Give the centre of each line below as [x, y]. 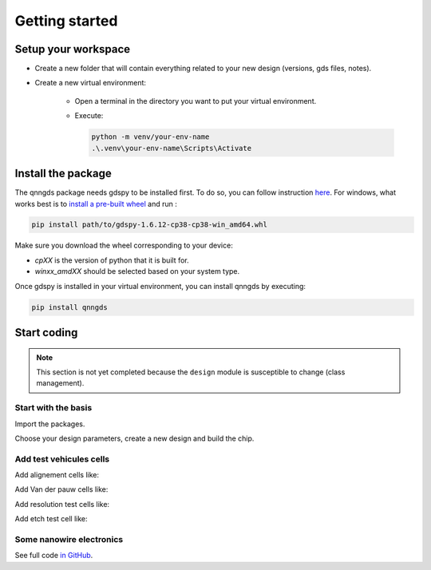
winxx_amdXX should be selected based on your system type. [137, 271]
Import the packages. [50, 424]
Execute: [89, 116]
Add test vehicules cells [62, 459]
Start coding [46, 332]
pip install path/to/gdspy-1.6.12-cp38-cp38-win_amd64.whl [149, 225]
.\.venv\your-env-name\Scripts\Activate [171, 148]
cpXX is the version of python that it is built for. [112, 260]
